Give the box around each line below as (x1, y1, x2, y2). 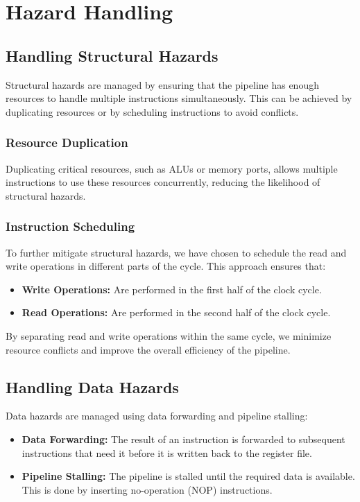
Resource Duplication (6, 134, 128, 151)
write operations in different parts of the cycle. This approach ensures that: (6, 259, 326, 273)
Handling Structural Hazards (6, 44, 218, 66)
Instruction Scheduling (6, 218, 135, 235)
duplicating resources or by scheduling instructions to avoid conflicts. (6, 104, 299, 119)
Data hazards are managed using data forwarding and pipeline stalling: (6, 408, 308, 423)
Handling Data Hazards (6, 376, 179, 397)
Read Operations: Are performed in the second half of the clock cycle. (22, 305, 331, 320)
